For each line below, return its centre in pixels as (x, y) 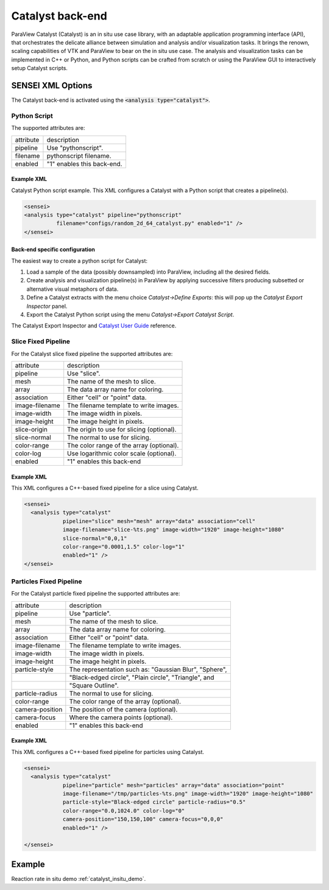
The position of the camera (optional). (123, 709)
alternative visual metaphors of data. (73, 289)
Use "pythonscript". (75, 148)
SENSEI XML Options (52, 85)
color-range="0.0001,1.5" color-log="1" (124, 546)
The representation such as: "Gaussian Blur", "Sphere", (148, 669)
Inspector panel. (47, 306)
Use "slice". (84, 373)
